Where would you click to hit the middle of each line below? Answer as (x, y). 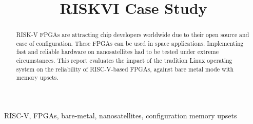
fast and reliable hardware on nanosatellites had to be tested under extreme (117, 52)
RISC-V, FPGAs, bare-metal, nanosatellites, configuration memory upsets (121, 116)
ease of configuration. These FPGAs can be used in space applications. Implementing (130, 43)
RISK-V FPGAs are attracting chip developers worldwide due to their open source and (133, 35)
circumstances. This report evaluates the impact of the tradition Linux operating (124, 60)
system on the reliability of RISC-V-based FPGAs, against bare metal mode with (125, 69)
